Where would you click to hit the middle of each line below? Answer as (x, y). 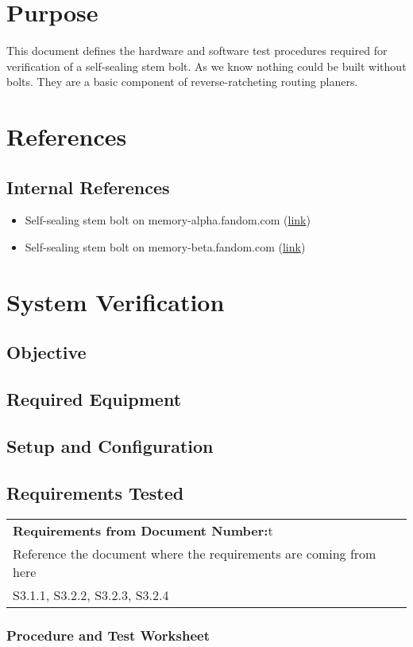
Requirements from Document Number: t (143, 530)
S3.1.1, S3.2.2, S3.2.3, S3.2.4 (91, 594)
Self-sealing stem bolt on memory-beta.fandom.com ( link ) (165, 247)
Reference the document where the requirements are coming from (195, 553)
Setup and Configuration (110, 446)
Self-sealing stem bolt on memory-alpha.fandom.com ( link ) (168, 220)
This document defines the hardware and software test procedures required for (197, 51)
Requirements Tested (95, 492)
